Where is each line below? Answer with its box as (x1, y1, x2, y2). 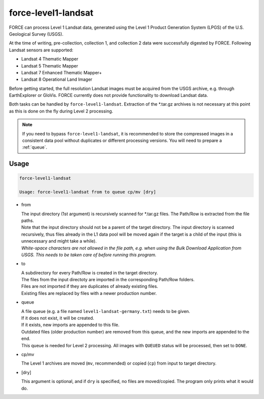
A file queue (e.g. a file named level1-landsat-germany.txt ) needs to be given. (21, 308, 190, 314)
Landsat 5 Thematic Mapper (21, 63, 78, 68)
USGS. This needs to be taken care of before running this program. (21, 252, 156, 258)
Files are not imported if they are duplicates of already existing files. (21, 284, 158, 289)
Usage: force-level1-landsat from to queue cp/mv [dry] (19, 189, 156, 195)
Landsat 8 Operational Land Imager (21, 76, 92, 83)
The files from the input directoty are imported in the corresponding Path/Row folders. (21, 277, 195, 283)
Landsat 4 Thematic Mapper (21, 56, 78, 62)
